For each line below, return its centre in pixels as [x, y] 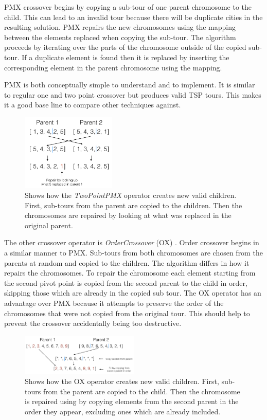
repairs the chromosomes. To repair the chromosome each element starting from [130, 273]
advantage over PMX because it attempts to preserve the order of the [114, 303]
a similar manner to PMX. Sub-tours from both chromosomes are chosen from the [133, 253]
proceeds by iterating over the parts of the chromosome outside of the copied [125, 47]
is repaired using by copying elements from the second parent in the [132, 401]
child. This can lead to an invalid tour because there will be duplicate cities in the [133, 17]
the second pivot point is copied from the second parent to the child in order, [126, 282]
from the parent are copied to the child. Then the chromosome [141, 391]
